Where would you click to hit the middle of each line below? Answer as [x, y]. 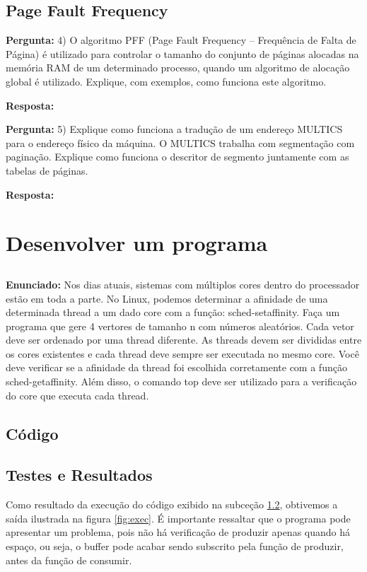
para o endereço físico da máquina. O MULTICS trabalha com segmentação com [180, 142]
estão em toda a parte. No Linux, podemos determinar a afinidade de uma [167, 298]
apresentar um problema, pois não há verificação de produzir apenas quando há [178, 532]
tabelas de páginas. [47, 170]
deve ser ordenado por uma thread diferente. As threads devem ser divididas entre [184, 340]
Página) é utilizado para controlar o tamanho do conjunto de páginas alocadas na [182, 53]
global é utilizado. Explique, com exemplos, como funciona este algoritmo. [166, 81]
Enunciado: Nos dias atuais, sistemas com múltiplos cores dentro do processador [183, 284]
